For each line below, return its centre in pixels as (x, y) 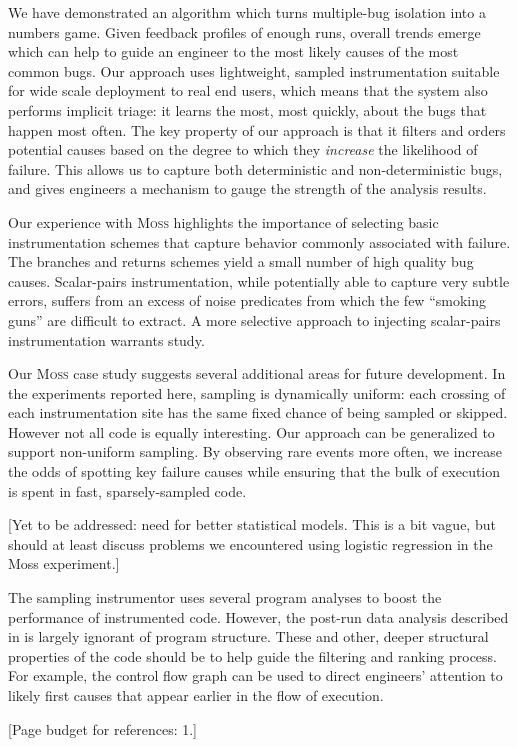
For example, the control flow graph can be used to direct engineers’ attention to (255, 675)
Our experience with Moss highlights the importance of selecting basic (223, 221)
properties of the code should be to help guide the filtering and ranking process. (252, 655)
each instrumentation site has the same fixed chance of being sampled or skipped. (258, 412)
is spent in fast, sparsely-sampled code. (127, 490)
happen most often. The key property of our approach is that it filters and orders (257, 129)
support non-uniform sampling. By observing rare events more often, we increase (255, 451)
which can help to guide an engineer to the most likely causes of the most (233, 51)
